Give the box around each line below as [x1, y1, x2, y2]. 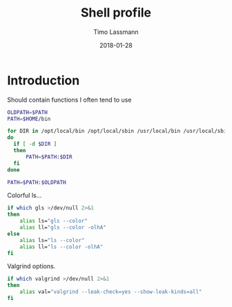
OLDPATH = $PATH [7, 109, 48, 115]
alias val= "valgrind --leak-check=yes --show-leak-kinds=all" [19, 288, 202, 295]
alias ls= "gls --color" [19, 218, 88, 225]
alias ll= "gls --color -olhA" [19, 224, 107, 231]
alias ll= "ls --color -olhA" [19, 243, 104, 250]
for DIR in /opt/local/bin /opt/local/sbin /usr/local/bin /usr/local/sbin [7, 128, 230, 135]
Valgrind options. [7, 262, 56, 270]
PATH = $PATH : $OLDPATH [7, 178, 67, 186]
